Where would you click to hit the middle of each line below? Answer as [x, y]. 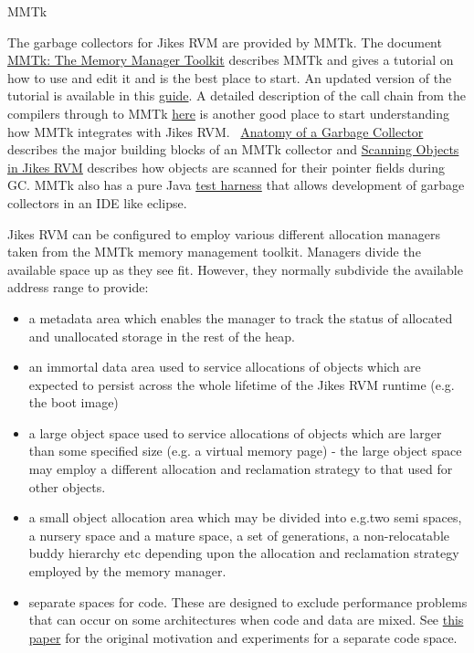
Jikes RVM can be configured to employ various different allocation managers [224, 233]
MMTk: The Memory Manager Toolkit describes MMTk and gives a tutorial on [231, 60]
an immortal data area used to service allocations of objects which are [225, 367]
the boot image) [74, 402]
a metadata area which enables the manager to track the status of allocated [241, 317]
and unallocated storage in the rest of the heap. [162, 336]
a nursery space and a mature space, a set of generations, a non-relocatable [239, 535]
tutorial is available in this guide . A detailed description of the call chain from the [237, 95]
